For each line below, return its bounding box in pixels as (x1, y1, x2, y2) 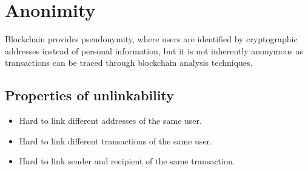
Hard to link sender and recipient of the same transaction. (19, 155, 235, 167)
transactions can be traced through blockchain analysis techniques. (5, 56, 253, 69)
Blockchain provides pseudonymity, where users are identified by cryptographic (5, 33, 298, 45)
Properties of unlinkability (5, 86, 174, 105)
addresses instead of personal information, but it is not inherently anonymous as (5, 44, 303, 57)
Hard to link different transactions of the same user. (19, 134, 212, 147)
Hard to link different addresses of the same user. (19, 114, 202, 127)
